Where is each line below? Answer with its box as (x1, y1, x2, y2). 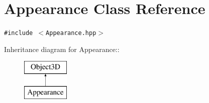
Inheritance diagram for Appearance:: (4, 43, 120, 54)
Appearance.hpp (46, 29, 96, 37)
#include (4, 29, 33, 37)
